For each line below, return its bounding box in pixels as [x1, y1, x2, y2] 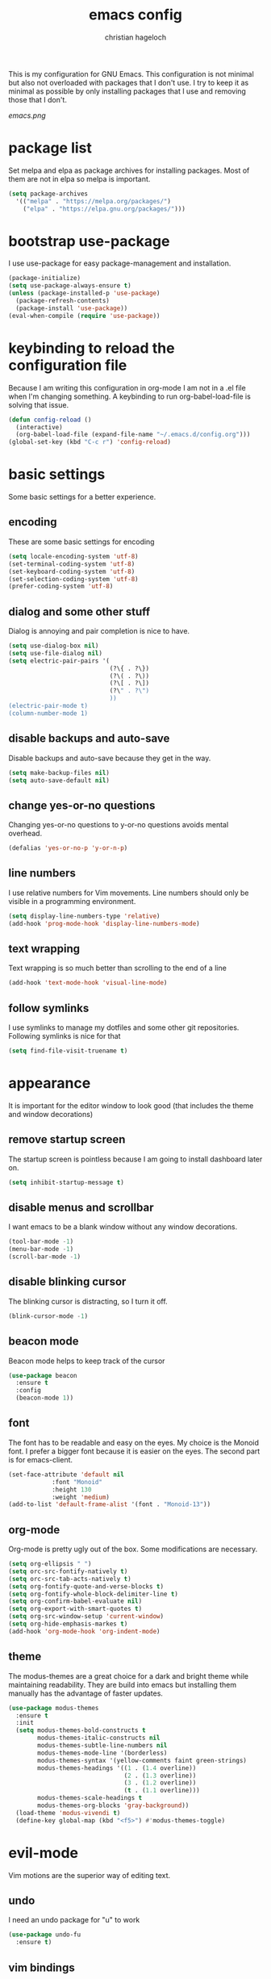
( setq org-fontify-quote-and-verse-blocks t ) [8, 1582, 164, 1591]
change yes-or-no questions [8, 798, 156, 812]
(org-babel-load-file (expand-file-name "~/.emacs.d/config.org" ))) [15, 430, 251, 439]
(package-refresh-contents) [15, 297, 110, 305]
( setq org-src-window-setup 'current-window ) [8, 1613, 164, 1621]
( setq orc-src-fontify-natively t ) [8, 1567, 128, 1575]
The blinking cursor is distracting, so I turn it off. [8, 1296, 168, 1306]
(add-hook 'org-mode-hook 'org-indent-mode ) [8, 1627, 161, 1635]
